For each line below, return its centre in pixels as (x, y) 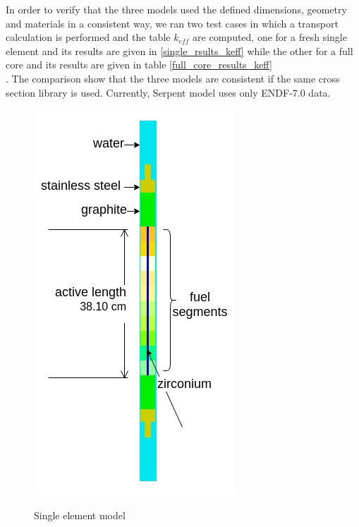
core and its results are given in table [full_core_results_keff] (139, 65)
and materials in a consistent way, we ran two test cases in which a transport (172, 23)
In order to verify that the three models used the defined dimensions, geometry (176, 9)
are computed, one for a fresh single (270, 37)
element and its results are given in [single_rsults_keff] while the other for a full (179, 50)
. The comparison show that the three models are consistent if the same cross (173, 78)
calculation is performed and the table (88, 37)
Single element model (80, 515)
